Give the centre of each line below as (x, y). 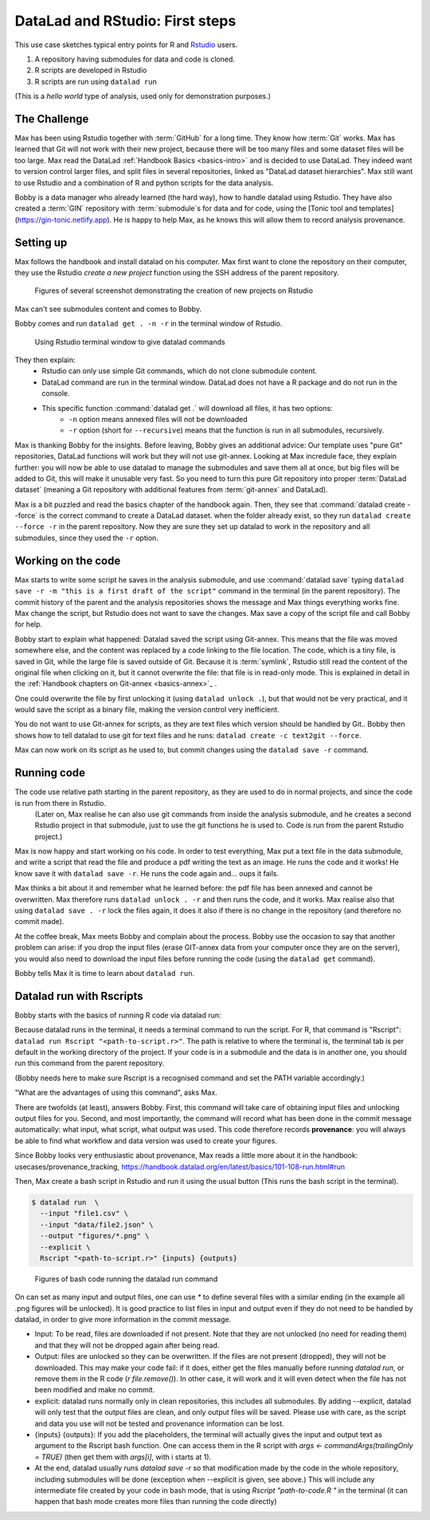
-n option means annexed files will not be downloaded (158, 419)
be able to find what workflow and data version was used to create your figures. (146, 1140)
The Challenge (52, 118)
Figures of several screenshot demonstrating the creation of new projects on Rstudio (174, 290)
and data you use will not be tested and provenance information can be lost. (159, 1423)
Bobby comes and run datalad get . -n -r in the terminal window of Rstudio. (149, 324)
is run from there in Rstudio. (61, 803)
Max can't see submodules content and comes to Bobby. (108, 309)
